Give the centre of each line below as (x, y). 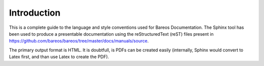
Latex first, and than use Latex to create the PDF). (59, 57)
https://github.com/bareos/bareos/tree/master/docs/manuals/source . (79, 41)
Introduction (35, 13)
